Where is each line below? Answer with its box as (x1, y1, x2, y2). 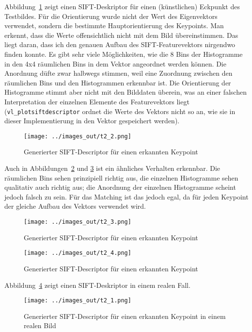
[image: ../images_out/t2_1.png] (24, 297, 131, 304)
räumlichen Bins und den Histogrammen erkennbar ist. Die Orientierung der (4, 77, 231, 87)
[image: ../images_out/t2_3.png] (24, 218, 131, 225)
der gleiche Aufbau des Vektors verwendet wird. (4, 201, 146, 211)
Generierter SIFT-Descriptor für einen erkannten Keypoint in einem (24, 311, 226, 321)
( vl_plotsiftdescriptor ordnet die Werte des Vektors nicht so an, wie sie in (4, 106, 236, 116)
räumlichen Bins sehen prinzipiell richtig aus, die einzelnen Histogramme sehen (4, 172, 238, 183)
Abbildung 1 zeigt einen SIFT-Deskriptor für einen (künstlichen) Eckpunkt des (4, 1, 240, 11)
